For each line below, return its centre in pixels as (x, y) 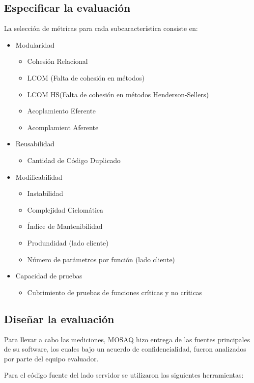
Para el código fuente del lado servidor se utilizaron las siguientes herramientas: (124, 375)
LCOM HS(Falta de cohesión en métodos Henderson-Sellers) (118, 94)
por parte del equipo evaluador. (51, 358)
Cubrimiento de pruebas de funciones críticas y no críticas (115, 292)
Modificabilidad (39, 177)
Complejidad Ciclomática (65, 209)
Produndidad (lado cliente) (68, 242)
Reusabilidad (35, 144)
